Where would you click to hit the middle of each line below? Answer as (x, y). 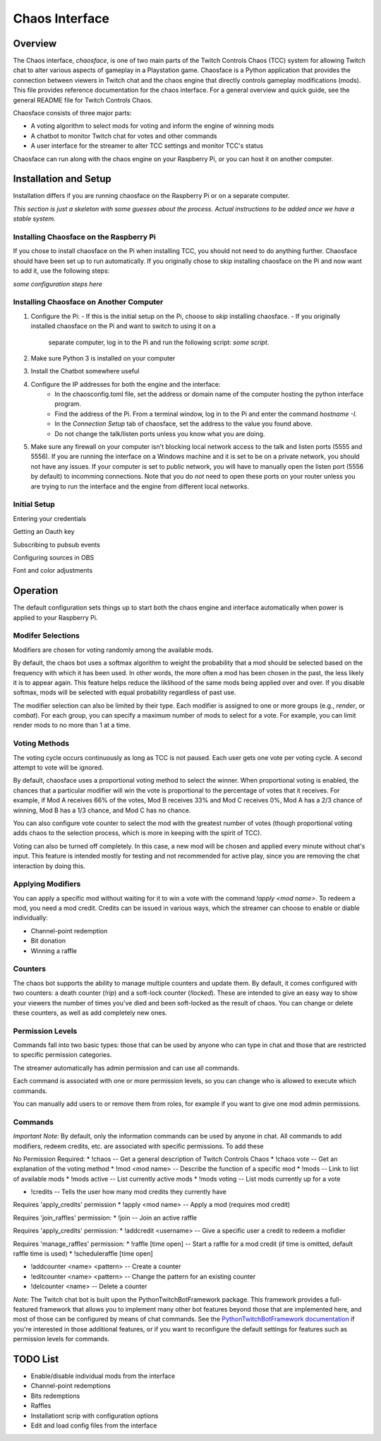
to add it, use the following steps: (61, 271)
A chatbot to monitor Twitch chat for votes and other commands (124, 136)
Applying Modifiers (47, 884)
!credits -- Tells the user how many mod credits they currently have (129, 1192)
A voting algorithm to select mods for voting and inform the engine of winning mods (152, 126)
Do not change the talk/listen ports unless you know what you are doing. (160, 433)
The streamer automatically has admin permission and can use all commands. (126, 1068)
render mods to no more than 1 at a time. (72, 725)
